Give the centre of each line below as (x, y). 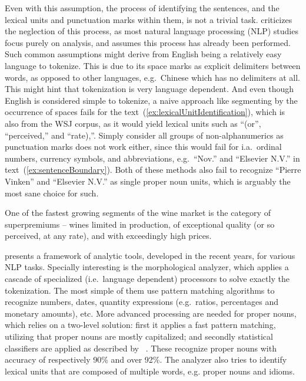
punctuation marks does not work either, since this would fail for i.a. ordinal (143, 147)
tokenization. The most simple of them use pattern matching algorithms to (140, 290)
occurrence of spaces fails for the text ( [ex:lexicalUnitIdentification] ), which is (145, 112)
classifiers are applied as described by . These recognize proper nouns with (141, 348)
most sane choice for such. (52, 193)
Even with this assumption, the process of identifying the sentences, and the (142, 8)
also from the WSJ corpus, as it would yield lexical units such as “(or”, (133, 123)
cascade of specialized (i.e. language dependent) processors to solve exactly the (147, 279)
